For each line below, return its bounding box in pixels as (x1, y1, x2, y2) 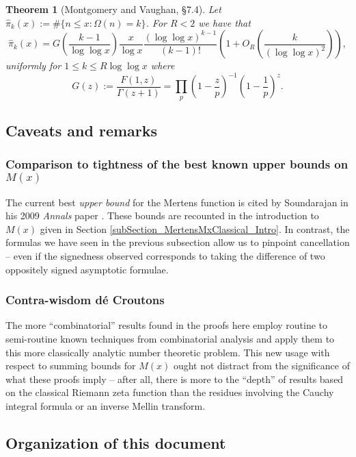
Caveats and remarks (5, 120, 158, 141)
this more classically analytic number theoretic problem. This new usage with (5, 345, 330, 359)
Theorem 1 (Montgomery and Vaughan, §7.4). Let (5, 2, 221, 16)
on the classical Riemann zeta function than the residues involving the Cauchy (5, 385, 334, 399)
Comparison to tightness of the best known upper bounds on (5, 156, 348, 173)
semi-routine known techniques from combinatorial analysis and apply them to (5, 332, 335, 346)
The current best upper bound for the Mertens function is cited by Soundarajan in (5, 195, 348, 209)
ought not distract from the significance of (173, 358, 350, 373)
